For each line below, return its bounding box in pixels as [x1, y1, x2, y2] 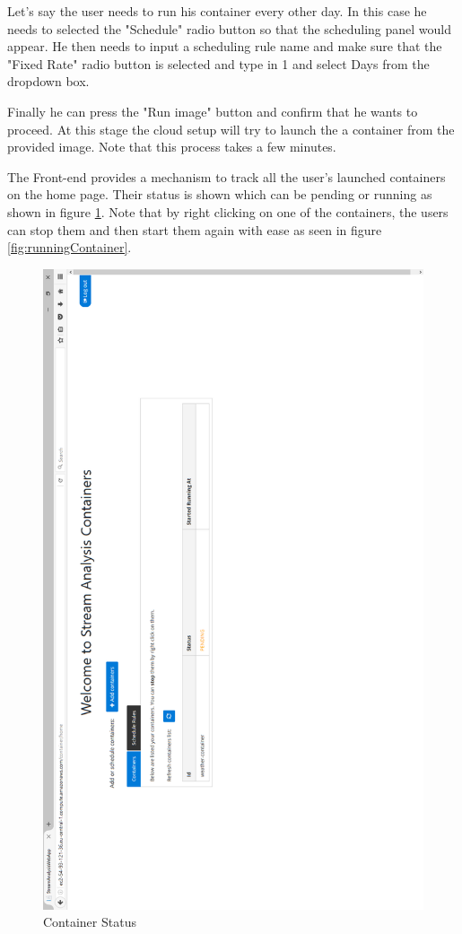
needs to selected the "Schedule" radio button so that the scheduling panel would [7, 19, 451, 38]
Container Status [43, 912, 136, 931]
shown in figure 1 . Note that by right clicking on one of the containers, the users [7, 202, 449, 221]
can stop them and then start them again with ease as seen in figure [7, 220, 382, 239]
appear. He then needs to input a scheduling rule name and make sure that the [7, 37, 442, 56]
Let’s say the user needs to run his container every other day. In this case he [7, 2, 427, 20]
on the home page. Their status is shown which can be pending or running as [7, 185, 432, 204]
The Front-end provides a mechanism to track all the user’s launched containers [7, 167, 446, 186]
